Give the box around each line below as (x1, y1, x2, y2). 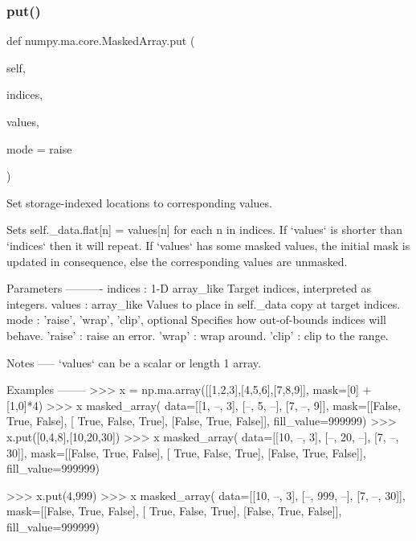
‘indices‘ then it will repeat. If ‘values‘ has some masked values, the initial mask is (6, 236, 410, 253)
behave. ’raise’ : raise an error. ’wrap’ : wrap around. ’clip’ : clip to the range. (6, 326, 389, 343)
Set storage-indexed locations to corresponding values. (6, 194, 272, 211)
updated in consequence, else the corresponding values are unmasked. (6, 252, 348, 269)
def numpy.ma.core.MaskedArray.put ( (6, 32, 195, 49)
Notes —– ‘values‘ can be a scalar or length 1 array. (6, 354, 261, 371)
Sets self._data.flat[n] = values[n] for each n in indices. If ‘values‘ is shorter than (6, 221, 403, 238)
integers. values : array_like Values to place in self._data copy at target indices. (6, 295, 401, 312)
